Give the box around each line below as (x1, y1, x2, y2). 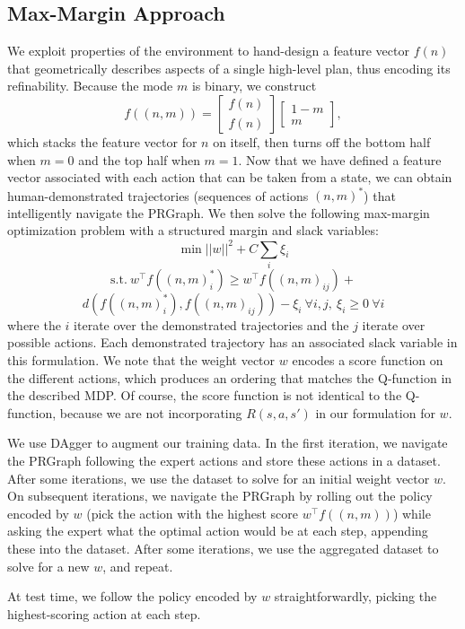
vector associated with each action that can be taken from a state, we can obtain (7, 168, 452, 187)
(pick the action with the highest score (86, 503, 299, 522)
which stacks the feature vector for (7, 132, 197, 151)
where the (7, 315, 61, 334)
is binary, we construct (191, 76, 317, 95)
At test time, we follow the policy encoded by (7, 587, 258, 606)
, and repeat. (102, 556, 173, 575)
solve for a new (7, 556, 90, 575)
